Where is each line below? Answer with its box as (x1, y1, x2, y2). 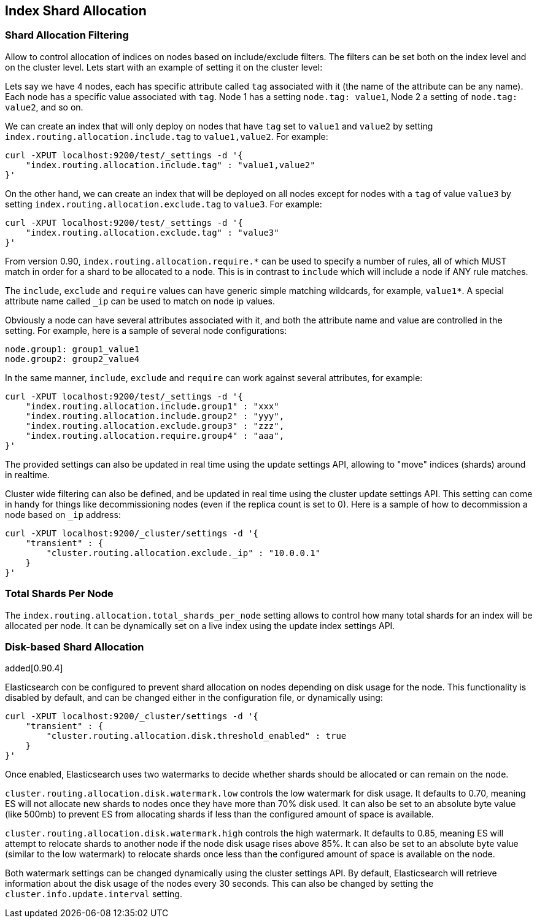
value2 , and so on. (5, 101, 83, 112)
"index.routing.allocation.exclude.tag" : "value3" (25, 227, 279, 238)
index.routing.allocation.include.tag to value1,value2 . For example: (5, 131, 328, 142)
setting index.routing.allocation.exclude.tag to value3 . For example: (5, 198, 322, 209)
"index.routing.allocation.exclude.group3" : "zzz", (25, 420, 285, 431)
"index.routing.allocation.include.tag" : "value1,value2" (25, 160, 315, 170)
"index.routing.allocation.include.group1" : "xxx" (25, 401, 279, 411)
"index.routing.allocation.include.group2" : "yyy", (25, 411, 285, 421)
